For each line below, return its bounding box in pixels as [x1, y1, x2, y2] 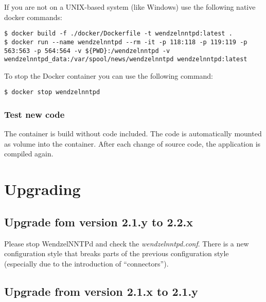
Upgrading [4, 179, 81, 200]
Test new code [4, 108, 65, 120]
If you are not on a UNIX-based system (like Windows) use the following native [4, 2, 256, 12]
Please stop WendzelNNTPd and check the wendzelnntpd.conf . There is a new [4, 238, 249, 248]
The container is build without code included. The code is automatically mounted [4, 128, 262, 139]
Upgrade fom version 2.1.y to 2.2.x [4, 214, 193, 229]
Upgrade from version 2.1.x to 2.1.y [4, 283, 198, 299]
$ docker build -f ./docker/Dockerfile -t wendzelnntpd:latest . [4, 30, 233, 38]
